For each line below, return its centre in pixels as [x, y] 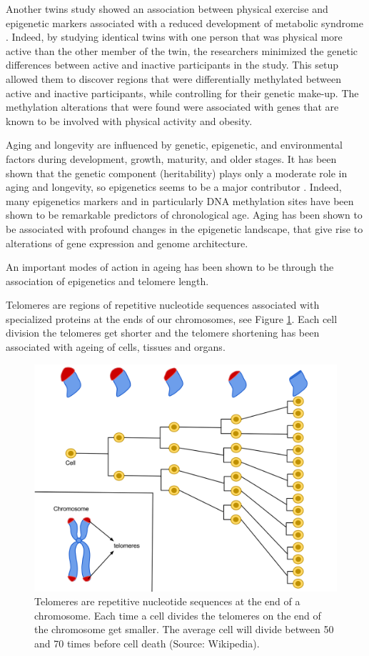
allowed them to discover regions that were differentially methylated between [174, 78]
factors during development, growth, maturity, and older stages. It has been [171, 158]
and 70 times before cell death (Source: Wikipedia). [147, 643]
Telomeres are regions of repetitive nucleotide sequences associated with [163, 305]
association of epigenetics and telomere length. [107, 280]
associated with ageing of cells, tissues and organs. [116, 347]
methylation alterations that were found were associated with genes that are [172, 107]
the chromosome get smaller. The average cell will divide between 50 [184, 629]
